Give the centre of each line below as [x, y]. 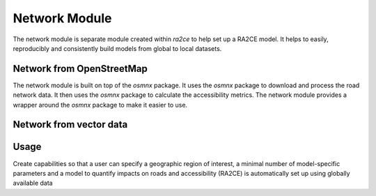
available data [33, 183]
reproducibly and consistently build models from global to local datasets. [117, 48]
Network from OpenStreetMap [80, 69]
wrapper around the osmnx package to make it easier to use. [100, 105]
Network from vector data [70, 125]
